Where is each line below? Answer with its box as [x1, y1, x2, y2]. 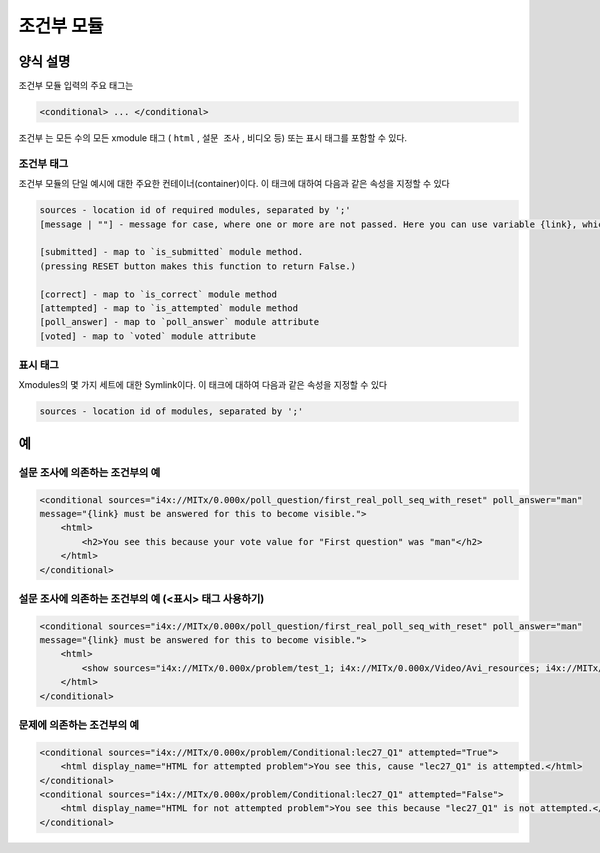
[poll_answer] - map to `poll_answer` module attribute [39, 316, 320, 328]
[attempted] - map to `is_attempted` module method [39, 302, 299, 314]
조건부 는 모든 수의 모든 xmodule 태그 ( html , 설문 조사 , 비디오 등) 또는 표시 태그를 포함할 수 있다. [18, 132, 408, 144]
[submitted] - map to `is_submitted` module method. [39, 246, 304, 258]
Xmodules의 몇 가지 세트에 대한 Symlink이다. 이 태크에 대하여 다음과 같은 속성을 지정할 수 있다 [18, 379, 388, 391]
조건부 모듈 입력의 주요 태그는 [18, 80, 134, 92]
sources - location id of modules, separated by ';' [39, 406, 304, 417]
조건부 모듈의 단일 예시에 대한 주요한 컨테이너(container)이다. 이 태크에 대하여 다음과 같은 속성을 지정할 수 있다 [18, 178, 450, 190]
